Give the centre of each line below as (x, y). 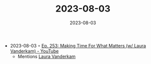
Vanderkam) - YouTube (34, 51)
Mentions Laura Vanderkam (47, 56)
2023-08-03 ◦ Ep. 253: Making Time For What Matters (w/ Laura (78, 45)
